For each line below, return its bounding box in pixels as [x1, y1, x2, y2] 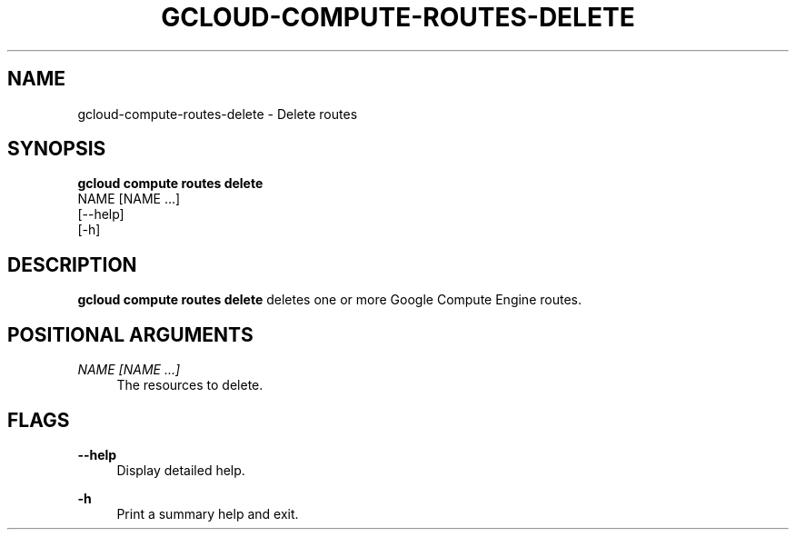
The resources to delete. [116, 377, 264, 393]
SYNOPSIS [7, 137, 106, 161]
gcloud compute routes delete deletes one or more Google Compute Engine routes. [77, 292, 582, 308]
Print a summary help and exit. [116, 505, 299, 522]
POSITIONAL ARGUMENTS [7, 323, 254, 346]
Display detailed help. [116, 462, 245, 478]
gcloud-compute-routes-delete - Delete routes [77, 105, 358, 122]
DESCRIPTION [7, 253, 137, 276]
